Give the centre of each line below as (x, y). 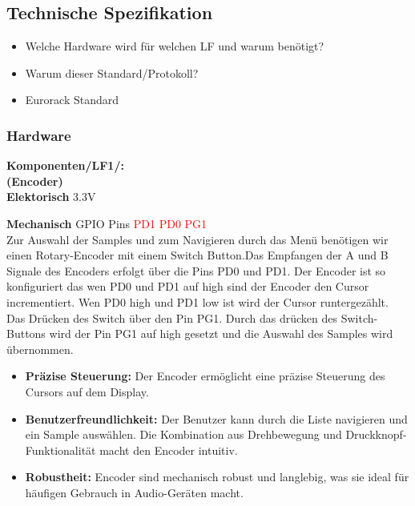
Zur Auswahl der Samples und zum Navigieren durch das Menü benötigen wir (197, 239)
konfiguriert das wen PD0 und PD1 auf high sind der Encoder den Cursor (188, 286)
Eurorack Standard (72, 100)
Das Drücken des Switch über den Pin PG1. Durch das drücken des (172, 317)
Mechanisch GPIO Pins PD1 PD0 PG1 (107, 223)
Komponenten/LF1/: (65, 165)
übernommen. (40, 349)
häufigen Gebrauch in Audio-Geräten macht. (134, 492)
